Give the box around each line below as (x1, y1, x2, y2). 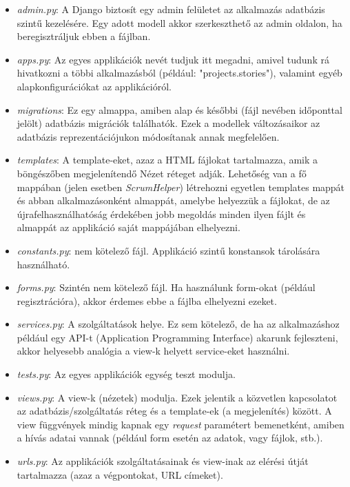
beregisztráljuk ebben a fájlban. (17, 29, 151, 43)
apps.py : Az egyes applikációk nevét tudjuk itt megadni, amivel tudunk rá (17, 52, 329, 66)
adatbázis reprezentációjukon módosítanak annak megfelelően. (17, 129, 280, 143)
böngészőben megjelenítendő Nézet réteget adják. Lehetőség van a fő (17, 166, 307, 180)
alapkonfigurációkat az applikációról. (17, 79, 172, 93)
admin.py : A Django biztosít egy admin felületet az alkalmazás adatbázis (17, 2, 325, 16)
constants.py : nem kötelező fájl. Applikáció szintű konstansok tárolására (17, 243, 320, 257)
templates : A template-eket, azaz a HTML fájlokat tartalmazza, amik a (17, 152, 318, 167)
